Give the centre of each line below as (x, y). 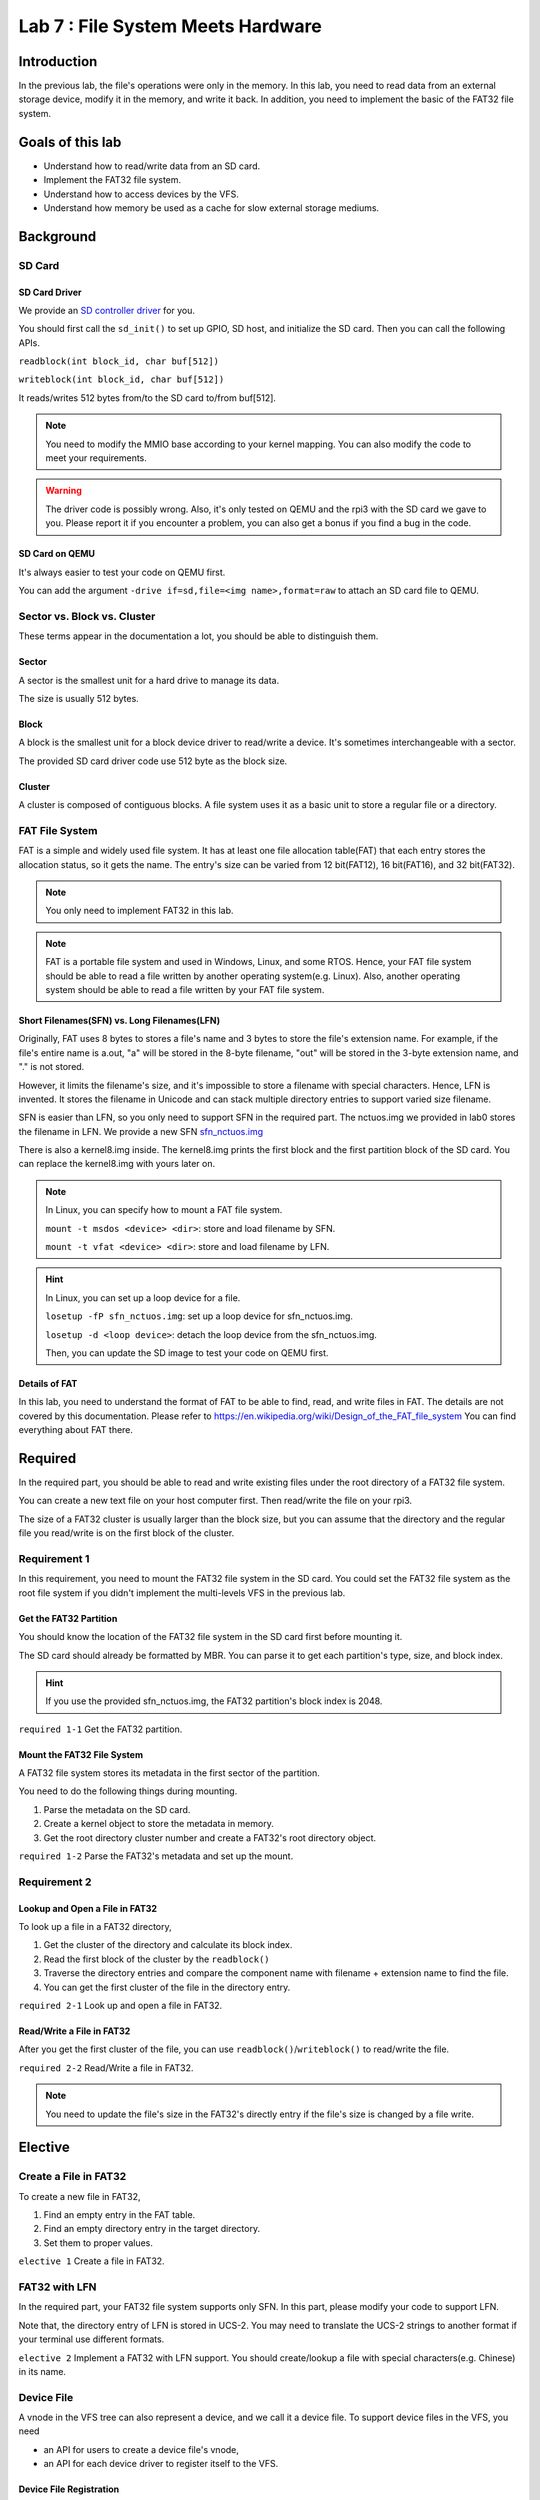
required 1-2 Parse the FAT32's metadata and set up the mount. (156, 1856)
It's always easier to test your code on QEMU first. (122, 572)
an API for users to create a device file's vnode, (141, 2449)
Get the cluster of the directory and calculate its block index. (168, 1945)
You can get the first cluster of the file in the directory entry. (167, 1987)
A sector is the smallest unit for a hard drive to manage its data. (149, 680)
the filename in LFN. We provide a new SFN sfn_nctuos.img (141, 1131)
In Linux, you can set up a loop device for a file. (143, 1297)
